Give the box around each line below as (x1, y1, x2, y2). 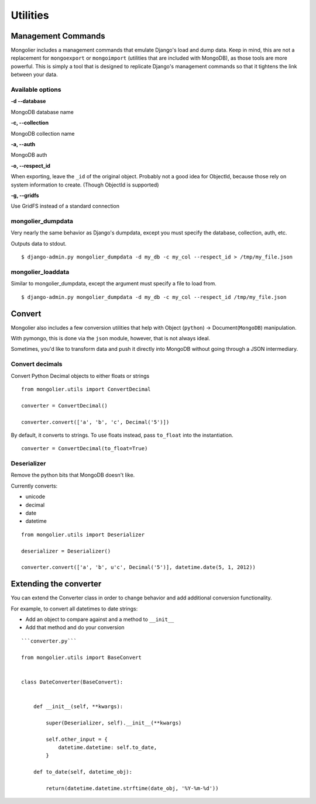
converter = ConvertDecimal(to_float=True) (21, 445, 148, 452)
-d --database (11, 98, 46, 105)
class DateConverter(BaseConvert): (21, 678, 123, 685)
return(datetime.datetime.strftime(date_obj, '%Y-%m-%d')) (46, 785, 219, 792)
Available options (11, 85, 61, 94)
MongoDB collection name (11, 130, 75, 137)
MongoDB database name (11, 108, 74, 115)
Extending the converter (11, 579, 102, 589)
